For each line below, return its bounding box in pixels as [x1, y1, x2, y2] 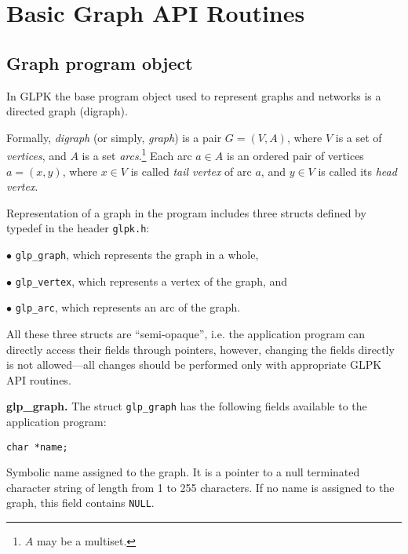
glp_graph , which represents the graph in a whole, [15, 246, 259, 263]
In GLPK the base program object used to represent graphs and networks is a [6, 87, 381, 104]
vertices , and [6, 148, 67, 164]
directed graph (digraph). [6, 103, 128, 119]
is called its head [318, 162, 397, 179]
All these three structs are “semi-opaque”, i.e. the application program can [6, 326, 366, 342]
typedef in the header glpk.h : [6, 220, 150, 236]
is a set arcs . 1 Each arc [82, 145, 192, 164]
